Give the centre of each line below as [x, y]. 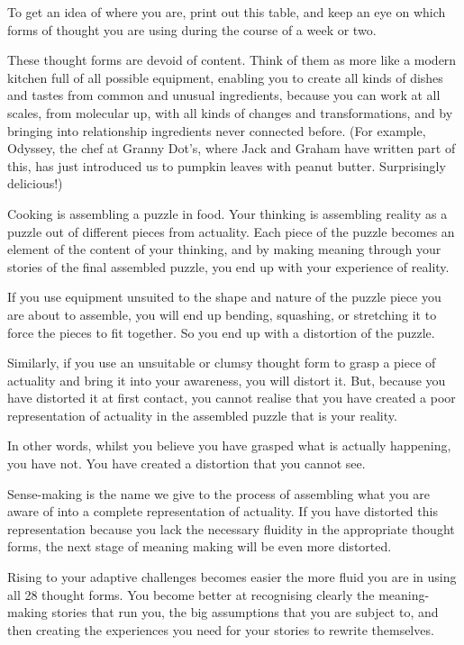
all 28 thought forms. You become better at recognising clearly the [191, 594]
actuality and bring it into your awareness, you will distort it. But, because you [227, 380]
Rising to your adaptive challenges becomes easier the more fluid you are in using [232, 577]
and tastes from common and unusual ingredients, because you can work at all [224, 95]
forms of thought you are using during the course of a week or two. [192, 29]
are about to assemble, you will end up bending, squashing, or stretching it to [222, 314]
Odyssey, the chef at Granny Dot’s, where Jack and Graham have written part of [232, 148]
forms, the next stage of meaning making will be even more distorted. [200, 546]
